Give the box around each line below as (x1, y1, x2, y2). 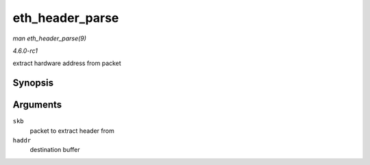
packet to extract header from (29, 127, 114, 135)
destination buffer (29, 146, 80, 154)
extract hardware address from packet (12, 59, 121, 68)
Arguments (12, 99, 62, 111)
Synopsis (12, 77, 54, 89)
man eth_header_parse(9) (12, 34, 87, 42)
